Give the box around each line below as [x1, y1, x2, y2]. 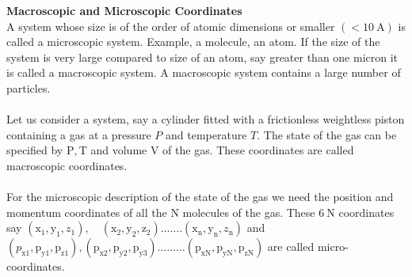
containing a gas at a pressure [6, 126, 151, 142]
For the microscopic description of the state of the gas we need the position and [6, 188, 394, 205]
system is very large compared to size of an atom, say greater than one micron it [6, 48, 399, 65]
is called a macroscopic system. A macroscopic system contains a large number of [6, 64, 401, 81]
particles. [6, 79, 51, 96]
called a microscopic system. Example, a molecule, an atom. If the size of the [6, 33, 380, 50]
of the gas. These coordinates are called [162, 142, 354, 158]
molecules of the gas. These [182, 203, 315, 220]
